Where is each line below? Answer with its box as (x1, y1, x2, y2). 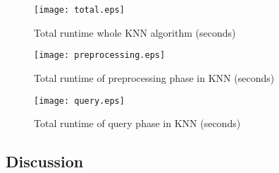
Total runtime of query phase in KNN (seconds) (34, 116, 241, 131)
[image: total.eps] (34, 5, 125, 15)
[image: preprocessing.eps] (34, 50, 166, 61)
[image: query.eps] (34, 95, 125, 106)
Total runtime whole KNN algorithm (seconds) (34, 25, 236, 40)
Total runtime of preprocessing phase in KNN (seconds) (34, 70, 275, 85)
